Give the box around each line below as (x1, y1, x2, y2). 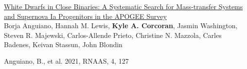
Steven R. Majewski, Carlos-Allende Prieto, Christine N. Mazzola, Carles (4, 30, 222, 40)
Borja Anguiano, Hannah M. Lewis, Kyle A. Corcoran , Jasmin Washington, (4, 20, 238, 31)
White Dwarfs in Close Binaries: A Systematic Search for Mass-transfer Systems (4, 1, 243, 11)
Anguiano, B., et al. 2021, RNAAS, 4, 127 (4, 55, 129, 66)
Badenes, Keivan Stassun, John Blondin (4, 39, 123, 50)
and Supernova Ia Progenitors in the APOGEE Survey (4, 11, 167, 21)
